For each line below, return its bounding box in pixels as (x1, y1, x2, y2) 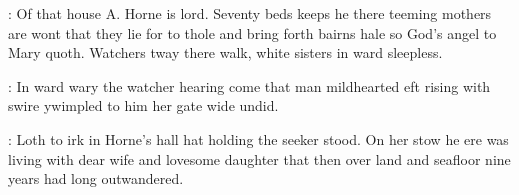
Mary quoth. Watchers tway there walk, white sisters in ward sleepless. (8, 42, 443, 63)
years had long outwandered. (8, 168, 184, 189)
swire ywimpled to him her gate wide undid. (8, 95, 279, 116)
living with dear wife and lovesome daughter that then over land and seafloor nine (8, 148, 511, 169)
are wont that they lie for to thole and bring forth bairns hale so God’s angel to (8, 22, 497, 43)
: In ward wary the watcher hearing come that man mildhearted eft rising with (8, 75, 491, 96)
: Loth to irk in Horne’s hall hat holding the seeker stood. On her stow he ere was (8, 128, 509, 149)
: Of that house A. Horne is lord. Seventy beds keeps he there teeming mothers (8, 3, 492, 23)
